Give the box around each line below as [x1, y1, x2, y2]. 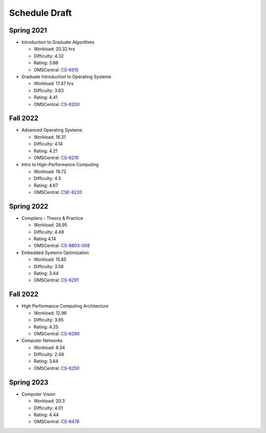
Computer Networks [21, 338, 63, 344]
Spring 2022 [9, 202, 49, 211]
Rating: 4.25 [33, 324, 59, 330]
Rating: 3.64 [33, 358, 59, 364]
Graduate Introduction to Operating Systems [21, 74, 111, 80]
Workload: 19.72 [33, 168, 66, 175]
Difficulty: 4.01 [33, 405, 64, 411]
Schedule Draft [9, 7, 72, 18]
